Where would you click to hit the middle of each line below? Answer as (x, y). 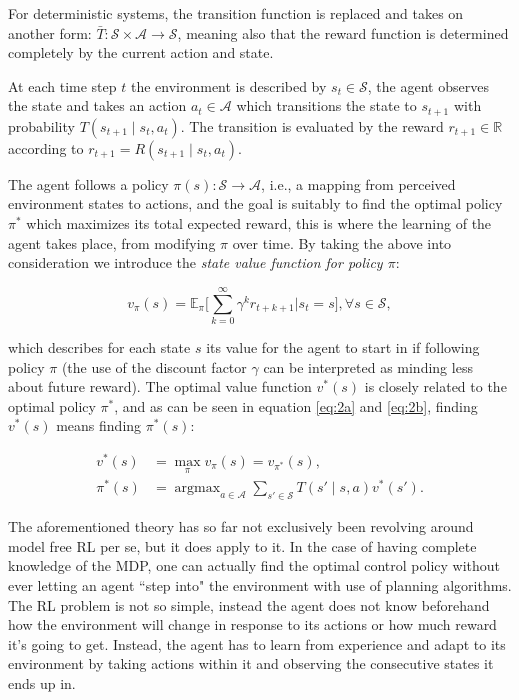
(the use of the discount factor (154, 366)
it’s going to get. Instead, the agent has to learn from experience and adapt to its (257, 643)
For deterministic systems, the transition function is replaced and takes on (236, 13)
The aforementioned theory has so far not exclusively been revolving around (241, 526)
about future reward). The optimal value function (160, 386)
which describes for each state (99, 346)
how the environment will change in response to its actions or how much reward (252, 624)
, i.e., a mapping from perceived (358, 183)
